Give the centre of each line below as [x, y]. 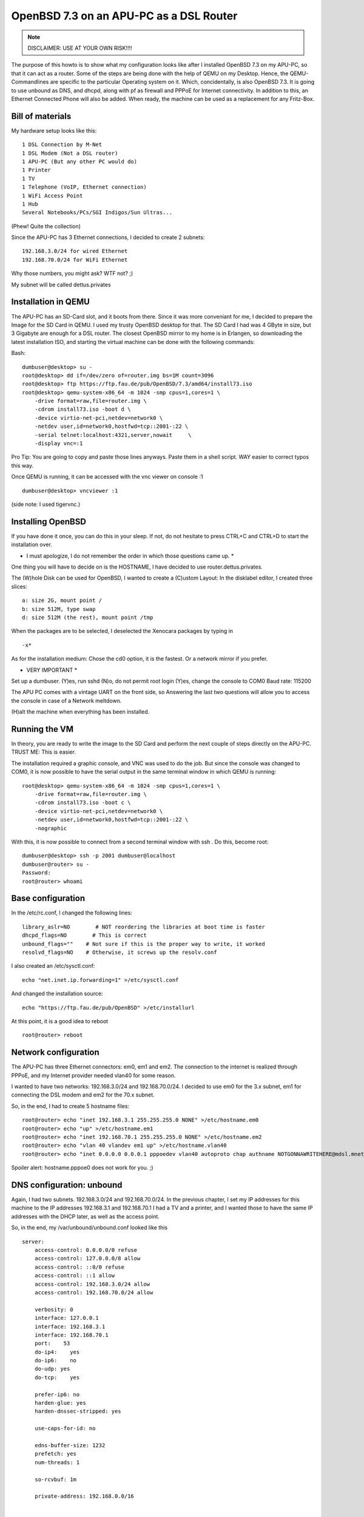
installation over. [32, 545]
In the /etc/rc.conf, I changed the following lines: [72, 913]
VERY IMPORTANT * [52, 670]
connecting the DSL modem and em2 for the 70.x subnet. [83, 1095]
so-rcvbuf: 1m [56, 1479]
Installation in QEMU [51, 302]
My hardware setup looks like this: [54, 130]
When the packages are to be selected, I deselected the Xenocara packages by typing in [122, 631]
